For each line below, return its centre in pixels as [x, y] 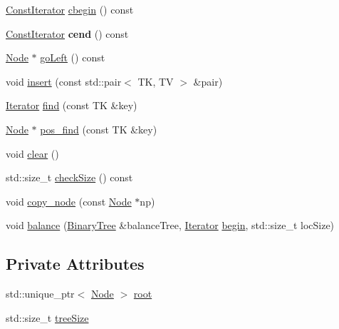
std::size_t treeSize [47, 317]
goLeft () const [73, 57]
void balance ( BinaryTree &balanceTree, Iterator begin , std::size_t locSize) [170, 225]
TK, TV [156, 81]
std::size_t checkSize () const [69, 177]
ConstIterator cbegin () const [70, 9]
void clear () [32, 153]
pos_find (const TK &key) [99, 129]
